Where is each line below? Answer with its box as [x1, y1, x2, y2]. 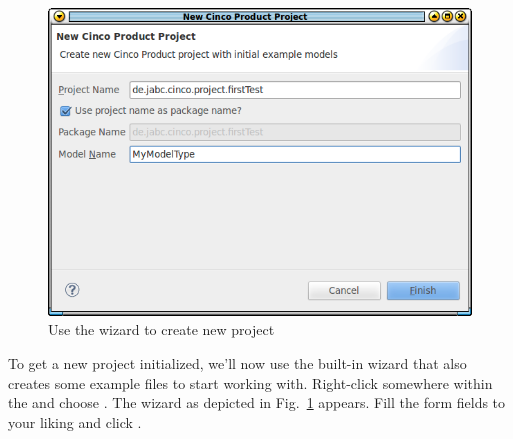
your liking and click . [8, 411, 142, 432]
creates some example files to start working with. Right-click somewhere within [8, 372, 493, 393]
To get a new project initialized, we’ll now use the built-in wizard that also [8, 352, 467, 373]
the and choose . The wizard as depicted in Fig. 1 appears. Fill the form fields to [8, 392, 506, 413]
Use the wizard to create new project [48, 319, 275, 340]
